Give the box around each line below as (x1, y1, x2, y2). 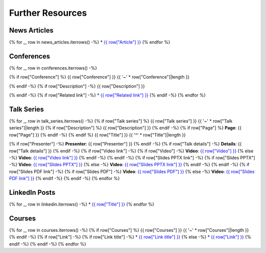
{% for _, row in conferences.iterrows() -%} (9, 65, 98, 71)
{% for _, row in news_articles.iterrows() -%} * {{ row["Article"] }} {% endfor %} (9, 39, 170, 45)
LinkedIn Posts (9, 188, 56, 197)
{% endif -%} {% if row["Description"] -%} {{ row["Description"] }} (9, 83, 145, 89)
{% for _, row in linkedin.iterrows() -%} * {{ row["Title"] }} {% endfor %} (9, 201, 155, 207)
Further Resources (9, 7, 87, 18)
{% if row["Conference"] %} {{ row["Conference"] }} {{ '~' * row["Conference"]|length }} (9, 74, 190, 80)
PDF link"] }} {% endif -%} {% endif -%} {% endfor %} (9, 176, 120, 181)
